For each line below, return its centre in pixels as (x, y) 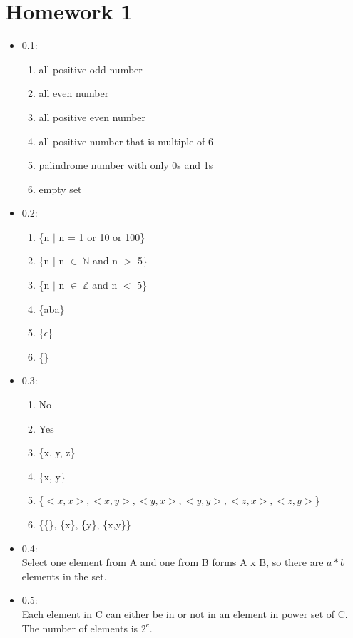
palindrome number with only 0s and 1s (126, 165)
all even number (74, 93)
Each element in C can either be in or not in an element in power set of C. (185, 613)
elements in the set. (64, 576)
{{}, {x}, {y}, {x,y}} (85, 524)
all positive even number (92, 117)
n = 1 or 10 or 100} (102, 236)
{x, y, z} (57, 452)
